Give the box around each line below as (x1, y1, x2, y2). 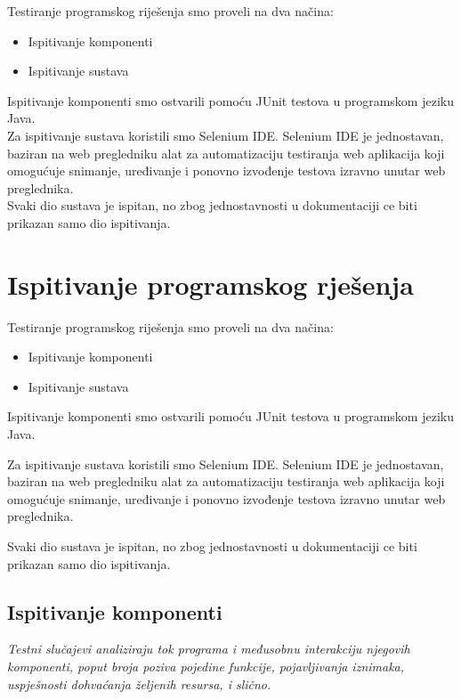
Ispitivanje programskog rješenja (7, 265, 414, 302)
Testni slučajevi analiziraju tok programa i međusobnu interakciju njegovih (7, 639, 410, 658)
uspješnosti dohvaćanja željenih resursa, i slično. (7, 674, 271, 693)
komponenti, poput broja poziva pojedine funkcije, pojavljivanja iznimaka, (7, 656, 405, 675)
